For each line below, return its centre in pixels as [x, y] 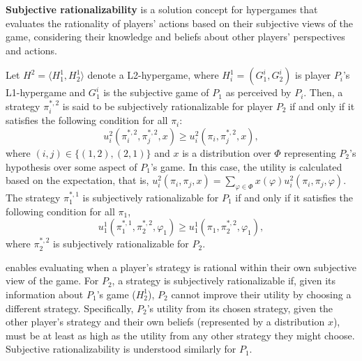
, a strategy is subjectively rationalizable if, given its [224, 281]
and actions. [31, 50]
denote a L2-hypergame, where [153, 75]
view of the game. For [52, 281]
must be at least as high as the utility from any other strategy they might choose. [180, 335]
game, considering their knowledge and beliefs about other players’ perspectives [175, 37]
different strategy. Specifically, [70, 308]
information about [45, 294]
